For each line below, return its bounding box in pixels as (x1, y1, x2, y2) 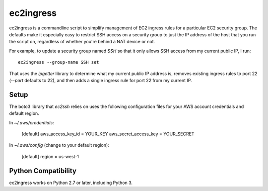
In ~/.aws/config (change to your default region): (9, 142, 109, 148)
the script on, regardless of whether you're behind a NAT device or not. (9, 39, 155, 45)
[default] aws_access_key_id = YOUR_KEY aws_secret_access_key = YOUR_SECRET (21, 131, 195, 137)
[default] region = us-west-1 (21, 153, 79, 159)
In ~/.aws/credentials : (9, 119, 54, 125)
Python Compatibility (9, 167, 77, 175)
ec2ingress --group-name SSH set (18, 60, 99, 65)
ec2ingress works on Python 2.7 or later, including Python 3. (9, 180, 133, 186)
